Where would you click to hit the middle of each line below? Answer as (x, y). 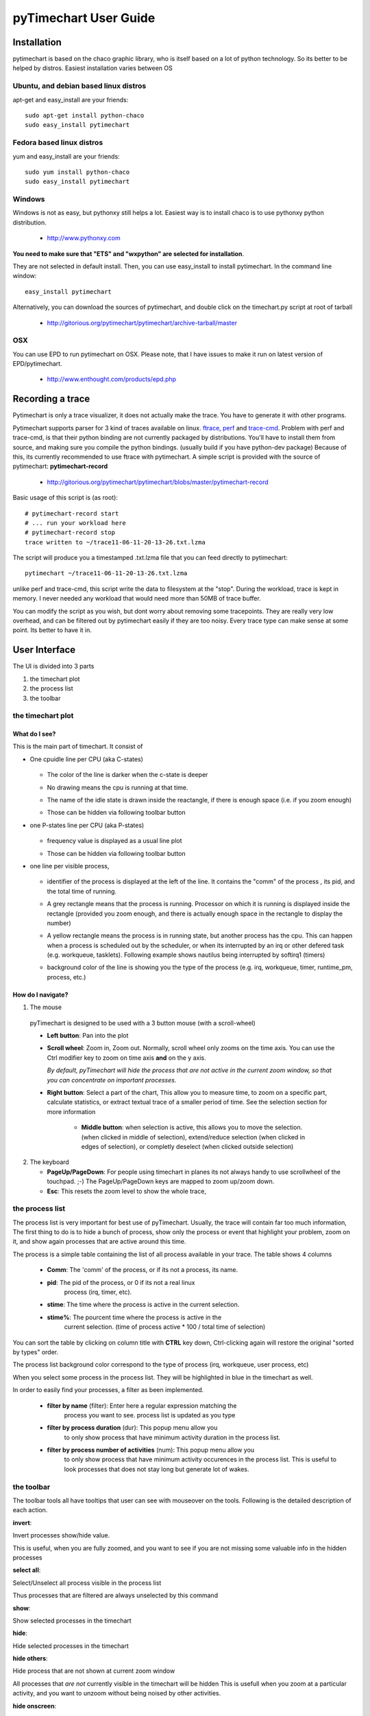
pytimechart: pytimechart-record (60, 466)
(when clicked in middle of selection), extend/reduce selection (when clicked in (193, 1137)
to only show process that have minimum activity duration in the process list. (172, 1437)
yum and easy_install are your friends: (66, 156)
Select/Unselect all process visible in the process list (87, 1583)
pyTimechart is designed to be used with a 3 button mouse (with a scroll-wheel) (143, 1023)
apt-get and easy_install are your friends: (71, 100)
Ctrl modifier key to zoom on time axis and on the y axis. (126, 1058)
